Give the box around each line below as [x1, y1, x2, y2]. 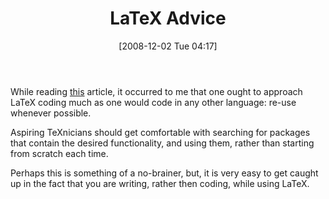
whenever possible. [10, 107, 92, 119]
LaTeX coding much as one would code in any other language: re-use [10, 96, 297, 108]
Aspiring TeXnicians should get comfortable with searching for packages [10, 126, 311, 138]
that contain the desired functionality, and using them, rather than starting [10, 137, 315, 149]
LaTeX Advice [109, 7, 227, 30]
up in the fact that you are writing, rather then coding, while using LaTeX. [10, 177, 310, 189]
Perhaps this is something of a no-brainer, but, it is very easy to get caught [10, 167, 319, 179]
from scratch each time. [10, 147, 109, 159]
